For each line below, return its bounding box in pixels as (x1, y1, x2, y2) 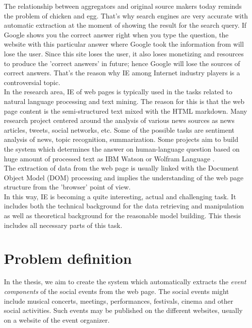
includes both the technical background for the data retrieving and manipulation (4, 201, 244, 211)
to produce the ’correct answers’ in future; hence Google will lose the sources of (4, 58, 240, 68)
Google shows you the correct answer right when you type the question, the (4, 29, 229, 39)
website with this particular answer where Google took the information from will (4, 39, 244, 49)
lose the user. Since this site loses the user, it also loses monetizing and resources (4, 48, 244, 58)
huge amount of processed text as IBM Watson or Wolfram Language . (4, 153, 215, 163)
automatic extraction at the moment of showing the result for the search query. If (4, 20, 247, 30)
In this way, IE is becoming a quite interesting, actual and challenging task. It (4, 191, 236, 201)
